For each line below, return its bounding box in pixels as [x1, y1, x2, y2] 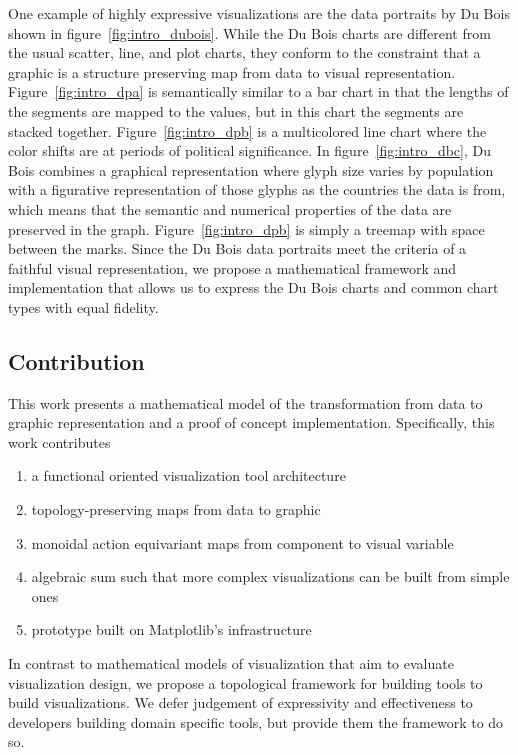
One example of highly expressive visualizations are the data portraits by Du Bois [8, 3, 510, 23]
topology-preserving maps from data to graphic [31, 499, 321, 520]
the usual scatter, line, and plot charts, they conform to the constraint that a [8, 42, 481, 63]
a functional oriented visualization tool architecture [31, 465, 346, 486]
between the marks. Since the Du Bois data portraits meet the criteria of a [8, 238, 467, 259]
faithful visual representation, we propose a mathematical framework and [8, 257, 457, 278]
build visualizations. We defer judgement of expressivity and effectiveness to [8, 692, 473, 713]
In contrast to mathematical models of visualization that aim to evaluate [8, 653, 454, 674]
